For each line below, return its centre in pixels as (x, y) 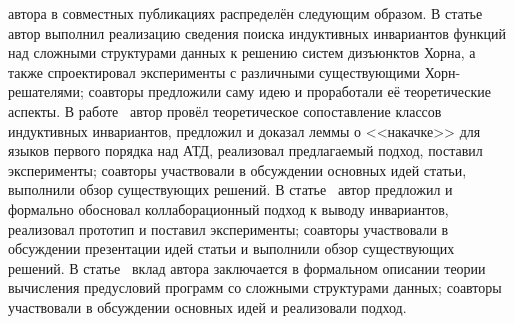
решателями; (46, 91)
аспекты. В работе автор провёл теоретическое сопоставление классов (225, 110)
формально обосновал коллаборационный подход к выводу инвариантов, (228, 208)
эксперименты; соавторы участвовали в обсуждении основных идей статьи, (237, 169)
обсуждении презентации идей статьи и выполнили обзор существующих (231, 248)
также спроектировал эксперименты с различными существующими (214, 71)
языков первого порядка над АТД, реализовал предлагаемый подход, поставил (245, 150)
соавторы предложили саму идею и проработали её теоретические (289, 91)
